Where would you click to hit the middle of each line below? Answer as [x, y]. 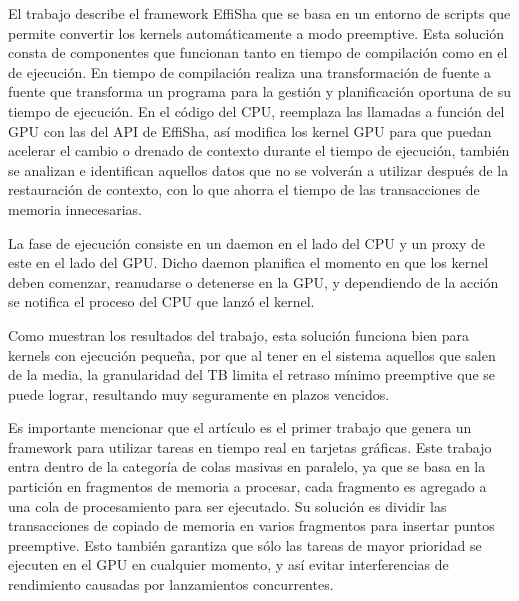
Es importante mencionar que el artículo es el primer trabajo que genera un [240, 427]
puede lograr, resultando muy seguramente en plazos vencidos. [199, 393]
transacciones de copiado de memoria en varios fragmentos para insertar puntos [251, 525]
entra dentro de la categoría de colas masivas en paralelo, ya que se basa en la [247, 466]
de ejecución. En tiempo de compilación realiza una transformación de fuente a [249, 71]
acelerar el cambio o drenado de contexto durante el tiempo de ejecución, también [259, 150]
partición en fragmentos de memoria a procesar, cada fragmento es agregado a [247, 486]
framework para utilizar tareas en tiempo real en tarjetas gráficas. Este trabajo [250, 446]
